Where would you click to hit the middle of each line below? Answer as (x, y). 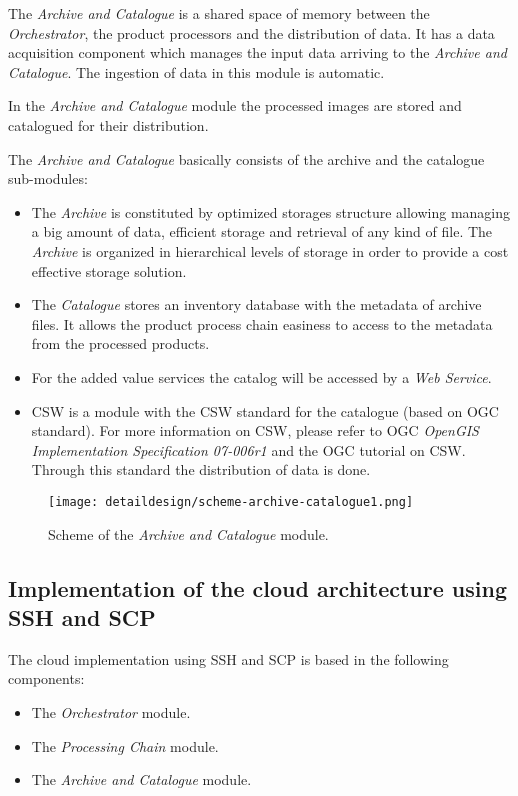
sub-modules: (48, 178)
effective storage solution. (109, 270)
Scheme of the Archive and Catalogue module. (188, 533)
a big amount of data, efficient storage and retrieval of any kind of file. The (262, 231)
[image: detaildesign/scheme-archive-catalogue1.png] (231, 501)
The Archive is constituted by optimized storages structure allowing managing (271, 211)
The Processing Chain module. (125, 745)
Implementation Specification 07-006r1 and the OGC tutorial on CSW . (248, 449)
